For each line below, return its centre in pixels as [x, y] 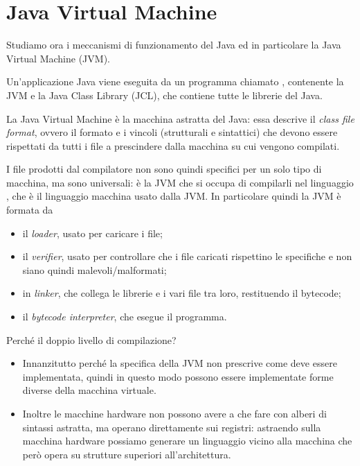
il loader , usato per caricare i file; [92, 233]
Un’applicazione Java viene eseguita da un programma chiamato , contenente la [175, 81]
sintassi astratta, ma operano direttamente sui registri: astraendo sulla [172, 427]
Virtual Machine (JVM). [58, 58]
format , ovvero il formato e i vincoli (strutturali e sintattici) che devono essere [172, 132]
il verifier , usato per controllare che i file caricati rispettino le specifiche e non [187, 256]
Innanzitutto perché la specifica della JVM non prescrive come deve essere [180, 363]
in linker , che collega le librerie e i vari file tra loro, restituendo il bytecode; [182, 293]
